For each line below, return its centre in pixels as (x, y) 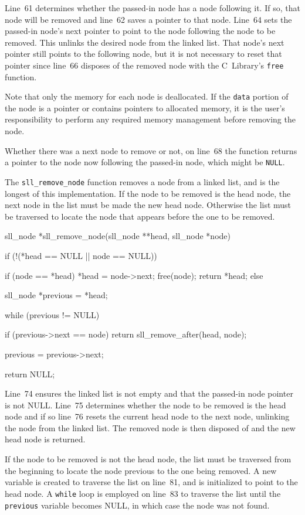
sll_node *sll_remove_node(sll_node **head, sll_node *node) (118, 236)
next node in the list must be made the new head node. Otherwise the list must (148, 205)
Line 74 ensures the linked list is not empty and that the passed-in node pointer (149, 393)
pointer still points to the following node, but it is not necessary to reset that (143, 54)
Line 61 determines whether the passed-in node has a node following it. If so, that (152, 8)
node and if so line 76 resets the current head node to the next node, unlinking (147, 416)
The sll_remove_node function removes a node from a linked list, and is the (142, 181)
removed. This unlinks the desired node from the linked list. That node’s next (145, 42)
